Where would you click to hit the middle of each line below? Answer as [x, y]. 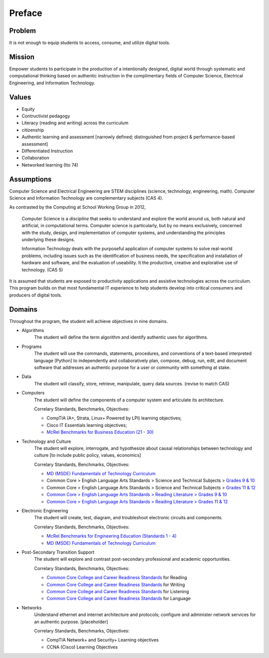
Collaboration [35, 158]
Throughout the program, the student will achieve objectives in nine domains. [88, 321]
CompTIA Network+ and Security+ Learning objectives [103, 640]
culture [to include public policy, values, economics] [88, 455]
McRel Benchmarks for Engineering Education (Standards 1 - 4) [112, 536]
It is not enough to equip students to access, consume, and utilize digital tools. [90, 43]
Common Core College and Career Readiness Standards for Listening [118, 591]
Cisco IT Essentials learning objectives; [87, 425]
